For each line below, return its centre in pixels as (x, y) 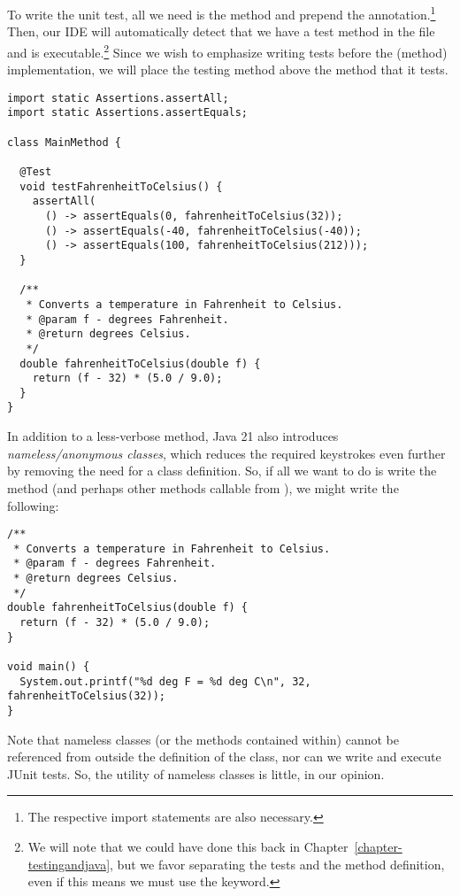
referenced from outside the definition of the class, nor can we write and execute (224, 757)
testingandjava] (69, 864)
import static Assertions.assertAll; (118, 98)
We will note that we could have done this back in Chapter (188, 846)
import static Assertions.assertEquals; (128, 113)
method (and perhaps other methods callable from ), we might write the (203, 487)
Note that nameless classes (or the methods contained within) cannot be (203, 739)
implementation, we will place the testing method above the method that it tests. (228, 70)
